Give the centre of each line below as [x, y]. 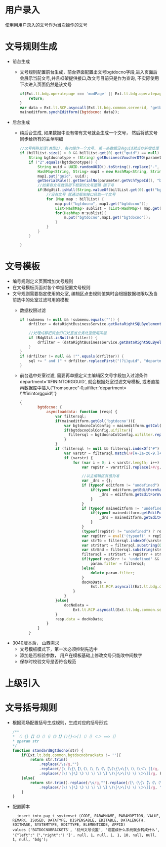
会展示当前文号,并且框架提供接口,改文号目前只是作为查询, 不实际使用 [89, 78]
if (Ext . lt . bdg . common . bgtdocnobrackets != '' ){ [71, 755]
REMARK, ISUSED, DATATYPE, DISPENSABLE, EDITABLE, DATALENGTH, [79, 820]
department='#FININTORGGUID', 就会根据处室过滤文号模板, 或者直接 [89, 382]
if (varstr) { [78, 458]
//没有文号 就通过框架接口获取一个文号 [81, 194]
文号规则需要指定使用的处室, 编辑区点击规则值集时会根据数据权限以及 [83, 294]
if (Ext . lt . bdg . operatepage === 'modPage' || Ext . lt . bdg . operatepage [92, 94]
